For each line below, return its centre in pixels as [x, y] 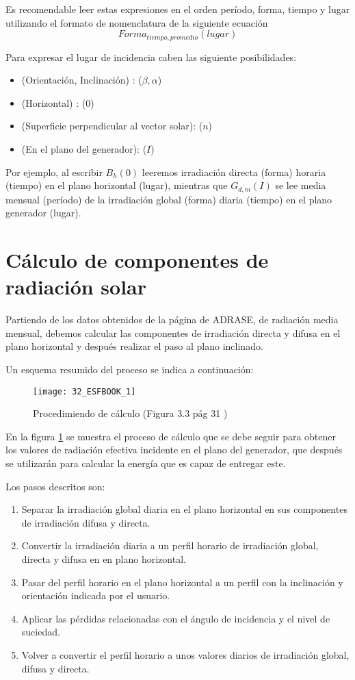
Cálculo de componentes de [137, 260]
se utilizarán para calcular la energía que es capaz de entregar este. [146, 463]
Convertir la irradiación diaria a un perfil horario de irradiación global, [170, 545]
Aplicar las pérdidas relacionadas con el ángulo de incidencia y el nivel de [176, 618]
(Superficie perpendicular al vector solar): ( [112, 126]
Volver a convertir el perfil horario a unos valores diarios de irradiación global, [185, 654]
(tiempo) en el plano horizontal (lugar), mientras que [117, 185]
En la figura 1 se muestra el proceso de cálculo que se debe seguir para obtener [171, 436]
